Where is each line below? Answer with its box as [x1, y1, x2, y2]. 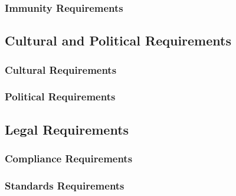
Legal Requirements [5, 120, 129, 138]
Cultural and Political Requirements [5, 31, 231, 50]
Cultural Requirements [5, 62, 117, 77]
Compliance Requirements [5, 151, 133, 166]
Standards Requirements [5, 178, 124, 192]
